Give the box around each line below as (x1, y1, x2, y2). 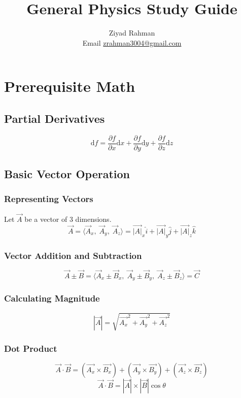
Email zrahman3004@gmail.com (82, 37, 182, 48)
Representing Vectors (4, 192, 93, 205)
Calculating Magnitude (4, 292, 100, 305)
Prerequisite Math (4, 76, 135, 96)
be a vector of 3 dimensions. (24, 213, 112, 224)
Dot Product (4, 342, 57, 354)
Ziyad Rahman (109, 27, 155, 38)
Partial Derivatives (4, 110, 105, 126)
